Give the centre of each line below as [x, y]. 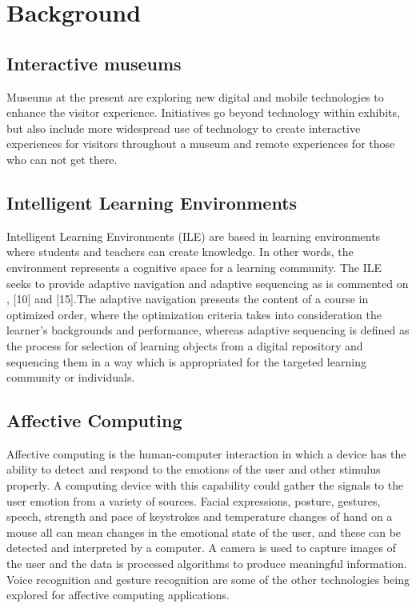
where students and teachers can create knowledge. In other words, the [180, 252]
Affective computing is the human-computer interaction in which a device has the [206, 453]
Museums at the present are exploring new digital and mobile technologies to [195, 96]
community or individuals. [71, 377]
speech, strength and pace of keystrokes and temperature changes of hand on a [200, 516]
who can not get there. [62, 159]
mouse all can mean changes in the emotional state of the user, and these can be [204, 532]
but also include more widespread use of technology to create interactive [184, 128]
